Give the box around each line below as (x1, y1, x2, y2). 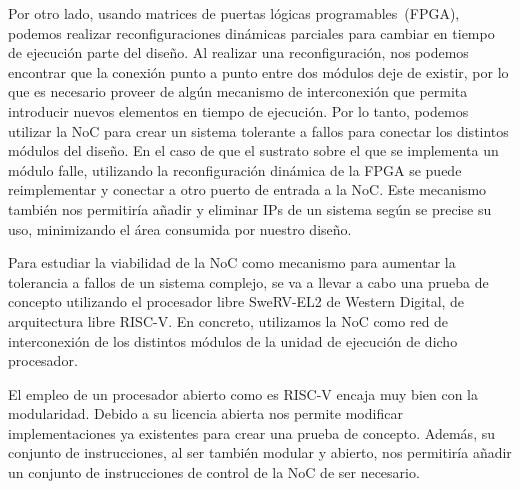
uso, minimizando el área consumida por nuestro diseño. (8, 218, 352, 239)
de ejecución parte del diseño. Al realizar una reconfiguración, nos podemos (8, 42, 469, 63)
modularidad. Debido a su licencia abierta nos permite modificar (8, 403, 403, 424)
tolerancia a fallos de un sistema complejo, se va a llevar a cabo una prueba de (8, 271, 489, 292)
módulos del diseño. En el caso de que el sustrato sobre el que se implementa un (8, 140, 499, 161)
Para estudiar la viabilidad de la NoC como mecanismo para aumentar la (8, 252, 456, 273)
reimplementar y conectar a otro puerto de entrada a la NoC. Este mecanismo (8, 179, 487, 200)
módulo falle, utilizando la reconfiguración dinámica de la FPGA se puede (8, 159, 462, 180)
